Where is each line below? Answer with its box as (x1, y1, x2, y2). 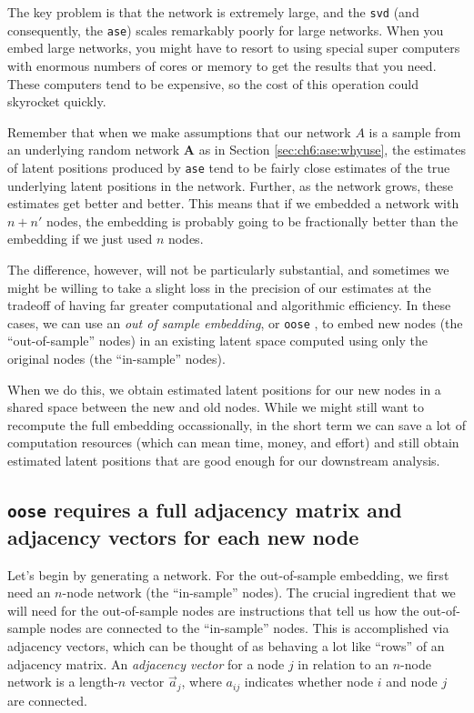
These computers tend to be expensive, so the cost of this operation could (7, 74, 419, 93)
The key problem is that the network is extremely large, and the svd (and (7, 3, 419, 21)
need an (7, 583, 51, 602)
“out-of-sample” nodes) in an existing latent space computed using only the (7, 331, 428, 350)
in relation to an (298, 654, 388, 673)
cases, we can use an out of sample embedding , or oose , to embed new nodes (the (7, 313, 463, 332)
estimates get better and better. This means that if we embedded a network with (7, 194, 459, 213)
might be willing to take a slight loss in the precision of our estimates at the (7, 277, 431, 296)
